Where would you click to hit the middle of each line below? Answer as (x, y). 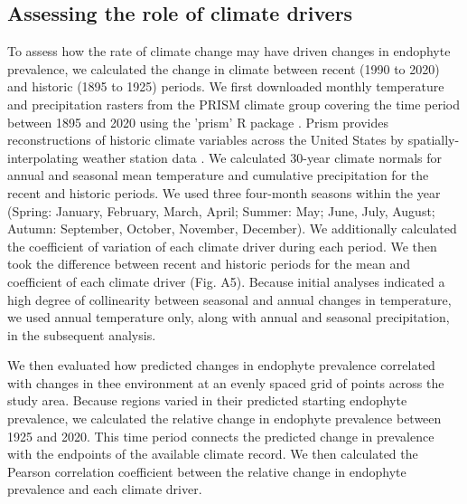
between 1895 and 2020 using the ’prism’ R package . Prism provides (198, 122)
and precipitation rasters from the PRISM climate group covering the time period (233, 104)
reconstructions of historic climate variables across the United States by (205, 140)
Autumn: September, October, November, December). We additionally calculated (232, 228)
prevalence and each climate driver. (105, 489)
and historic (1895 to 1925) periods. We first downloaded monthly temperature (226, 86)
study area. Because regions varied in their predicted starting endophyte (207, 400)
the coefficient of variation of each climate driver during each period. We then (222, 246)
